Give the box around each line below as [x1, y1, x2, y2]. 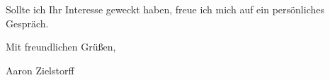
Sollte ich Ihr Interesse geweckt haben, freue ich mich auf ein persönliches [6, 2, 324, 16]
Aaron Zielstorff [6, 62, 74, 77]
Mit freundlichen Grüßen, [6, 39, 116, 54]
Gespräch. [6, 15, 49, 30]
